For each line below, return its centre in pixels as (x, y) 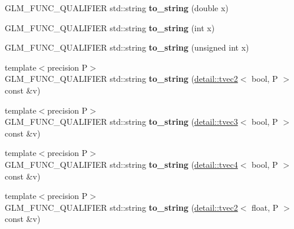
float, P (265, 207)
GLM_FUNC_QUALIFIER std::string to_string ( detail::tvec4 (121, 164)
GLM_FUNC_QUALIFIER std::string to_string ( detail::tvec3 (121, 122)
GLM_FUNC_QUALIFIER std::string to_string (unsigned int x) (127, 47)
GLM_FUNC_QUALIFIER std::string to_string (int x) (110, 27)
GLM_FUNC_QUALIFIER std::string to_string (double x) (117, 8)
